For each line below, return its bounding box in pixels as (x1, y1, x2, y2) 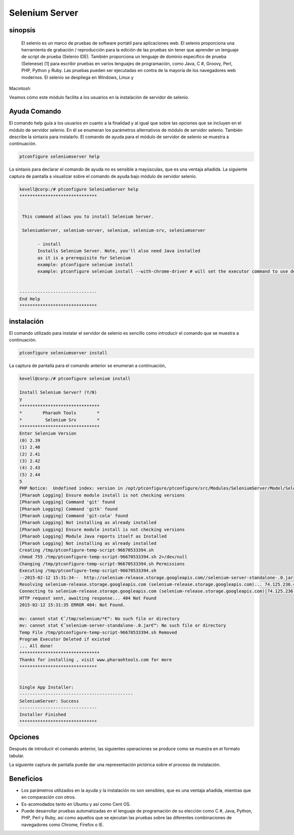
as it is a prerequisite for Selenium (37, 255, 131, 261)
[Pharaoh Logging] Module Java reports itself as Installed (19, 534, 167, 539)
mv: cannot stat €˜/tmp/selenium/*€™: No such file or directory (19, 615, 180, 621)
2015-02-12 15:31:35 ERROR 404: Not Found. (19, 602, 126, 608)
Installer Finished (19, 712, 66, 717)
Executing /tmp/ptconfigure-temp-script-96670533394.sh (19, 568, 157, 573)
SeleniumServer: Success (19, 698, 79, 704)
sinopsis (9, 26, 36, 34)
